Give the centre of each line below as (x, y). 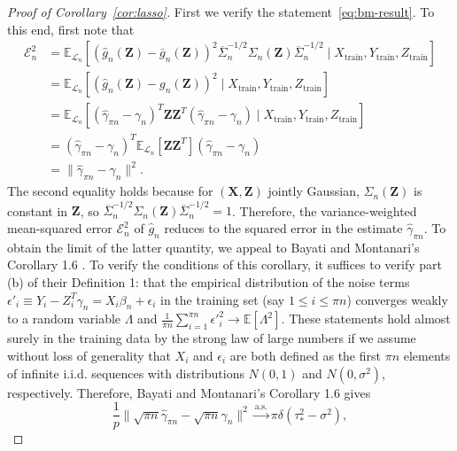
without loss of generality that (89, 356)
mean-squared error (60, 228)
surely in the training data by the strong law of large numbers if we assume (212, 338)
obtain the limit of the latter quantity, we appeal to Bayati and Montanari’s (213, 247)
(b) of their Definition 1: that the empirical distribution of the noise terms (209, 282)
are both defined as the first (305, 356)
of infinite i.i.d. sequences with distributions (126, 373)
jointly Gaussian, (314, 191)
